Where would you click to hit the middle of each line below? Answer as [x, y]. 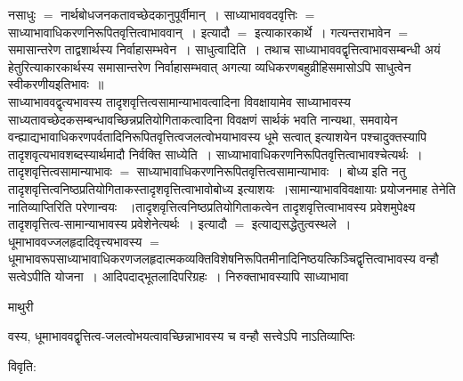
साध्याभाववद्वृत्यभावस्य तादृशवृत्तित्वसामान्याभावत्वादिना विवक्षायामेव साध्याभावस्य [179, 101]
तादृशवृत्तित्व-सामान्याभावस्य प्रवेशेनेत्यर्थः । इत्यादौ [118, 224]
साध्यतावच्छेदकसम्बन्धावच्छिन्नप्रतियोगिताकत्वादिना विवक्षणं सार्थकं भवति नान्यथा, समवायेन [203, 119]
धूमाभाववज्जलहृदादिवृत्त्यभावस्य [75, 241]
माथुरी [21, 306]
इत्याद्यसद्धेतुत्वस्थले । [301, 224]
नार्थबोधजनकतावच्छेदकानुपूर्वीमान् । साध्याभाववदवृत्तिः [179, 14]
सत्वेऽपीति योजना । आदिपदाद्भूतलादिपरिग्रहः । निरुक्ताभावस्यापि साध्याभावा [179, 276]
